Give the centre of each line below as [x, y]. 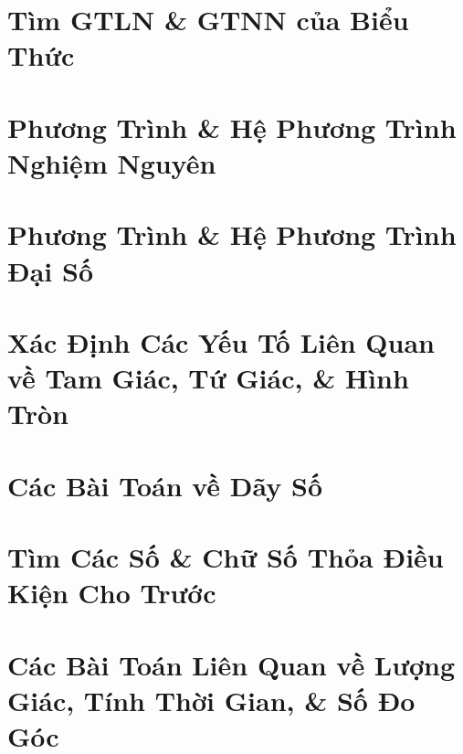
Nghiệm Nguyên [112, 162]
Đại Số [50, 270]
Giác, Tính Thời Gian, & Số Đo [211, 700]
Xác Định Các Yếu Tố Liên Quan [221, 341]
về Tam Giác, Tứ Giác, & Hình [208, 378]
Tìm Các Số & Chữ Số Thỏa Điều [226, 557]
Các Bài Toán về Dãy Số [165, 485]
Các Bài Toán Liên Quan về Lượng [231, 664]
